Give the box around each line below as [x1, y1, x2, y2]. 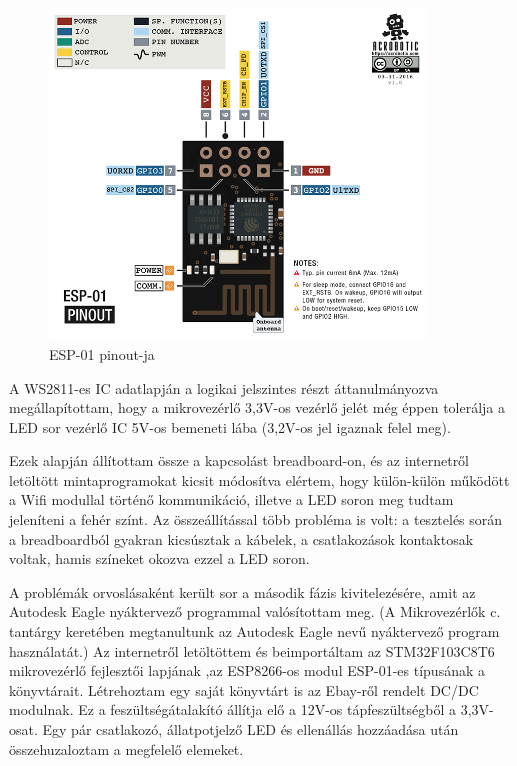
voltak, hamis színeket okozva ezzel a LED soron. [9, 548, 310, 569]
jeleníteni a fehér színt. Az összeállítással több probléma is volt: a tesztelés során [9, 509, 503, 530]
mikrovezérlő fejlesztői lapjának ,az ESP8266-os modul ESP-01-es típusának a [9, 660, 486, 681]
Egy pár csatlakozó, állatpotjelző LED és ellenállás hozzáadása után [42, 719, 459, 740]
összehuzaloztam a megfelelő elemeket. [9, 738, 244, 759]
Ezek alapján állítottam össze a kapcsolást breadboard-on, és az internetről [9, 450, 470, 471]
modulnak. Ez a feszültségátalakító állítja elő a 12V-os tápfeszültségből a [9, 699, 457, 720]
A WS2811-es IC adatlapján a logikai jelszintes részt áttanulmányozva [9, 377, 439, 398]
